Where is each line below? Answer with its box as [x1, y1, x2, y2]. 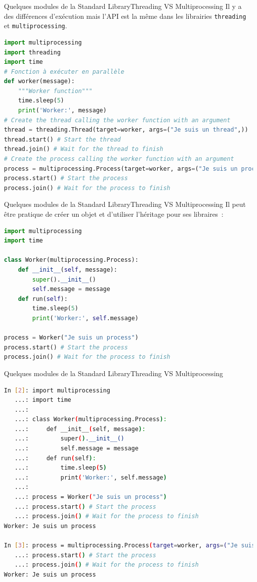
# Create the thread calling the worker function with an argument [4, 116, 231, 124]
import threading [4, 48, 61, 56]
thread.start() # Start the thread [4, 136, 121, 143]
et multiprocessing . [4, 20, 67, 31]
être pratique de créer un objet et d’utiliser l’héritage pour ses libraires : [4, 209, 224, 219]
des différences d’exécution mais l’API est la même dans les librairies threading [4, 10, 246, 21]
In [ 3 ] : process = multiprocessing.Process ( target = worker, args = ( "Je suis [4, 542, 256, 549]
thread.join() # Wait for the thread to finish [4, 145, 164, 153]
